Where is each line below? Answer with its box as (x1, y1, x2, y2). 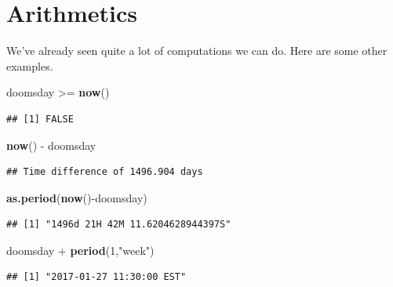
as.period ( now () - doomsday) (6, 189, 147, 205)
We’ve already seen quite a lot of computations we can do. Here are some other (6, 42, 388, 59)
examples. (6, 57, 53, 74)
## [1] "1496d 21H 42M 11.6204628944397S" (6, 219, 231, 231)
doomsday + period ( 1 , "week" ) (6, 242, 155, 258)
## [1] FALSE (6, 113, 74, 125)
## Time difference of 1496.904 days (6, 166, 203, 178)
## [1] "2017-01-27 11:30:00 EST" (6, 271, 187, 283)
